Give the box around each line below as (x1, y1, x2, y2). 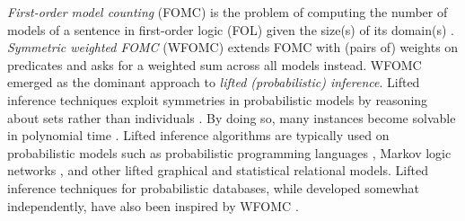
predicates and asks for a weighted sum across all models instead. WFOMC (7, 55, 422, 74)
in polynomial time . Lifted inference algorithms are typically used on (7, 126, 390, 145)
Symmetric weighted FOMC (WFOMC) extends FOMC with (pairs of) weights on (7, 38, 459, 57)
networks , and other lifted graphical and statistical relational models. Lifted (7, 161, 428, 180)
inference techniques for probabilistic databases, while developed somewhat (7, 178, 420, 197)
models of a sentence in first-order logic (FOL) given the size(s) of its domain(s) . (7, 20, 455, 39)
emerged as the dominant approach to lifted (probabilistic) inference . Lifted (7, 73, 420, 92)
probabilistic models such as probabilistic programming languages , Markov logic (7, 143, 452, 162)
